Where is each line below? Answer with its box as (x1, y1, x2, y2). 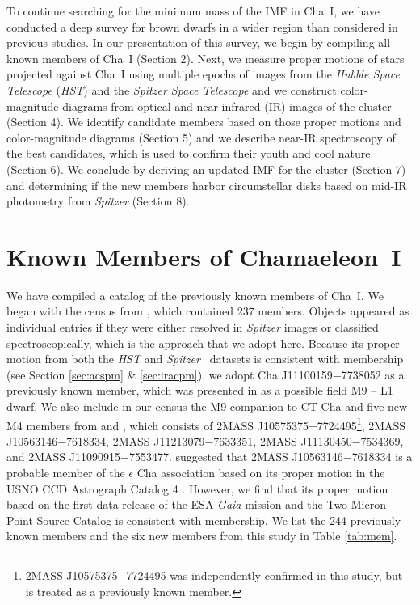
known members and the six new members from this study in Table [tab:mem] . (6, 527, 397, 544)
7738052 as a (341, 366, 405, 383)
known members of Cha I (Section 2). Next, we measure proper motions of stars (6, 49, 405, 66)
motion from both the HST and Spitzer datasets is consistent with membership (6, 350, 404, 367)
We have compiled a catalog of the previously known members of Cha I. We (6, 286, 384, 303)
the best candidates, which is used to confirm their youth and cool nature (6, 145, 371, 162)
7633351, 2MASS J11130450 (213, 432, 352, 449)
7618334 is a (351, 448, 413, 465)
